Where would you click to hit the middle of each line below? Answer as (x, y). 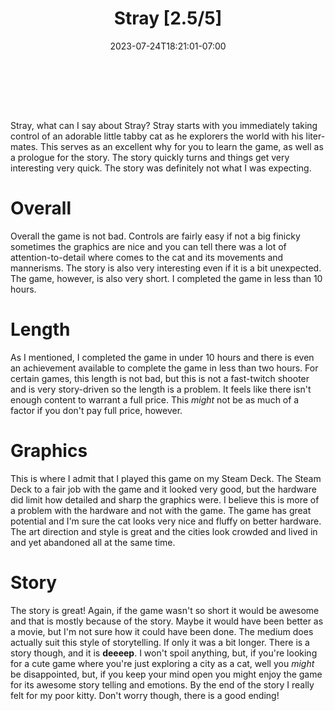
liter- (315, 136)
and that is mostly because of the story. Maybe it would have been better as (167, 621)
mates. (24, 146)
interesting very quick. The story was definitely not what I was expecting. (161, 168)
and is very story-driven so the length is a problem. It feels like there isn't (161, 389)
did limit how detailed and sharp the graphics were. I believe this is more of (165, 499)
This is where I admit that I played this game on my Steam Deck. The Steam (166, 478)
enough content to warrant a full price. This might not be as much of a (155, 399)
